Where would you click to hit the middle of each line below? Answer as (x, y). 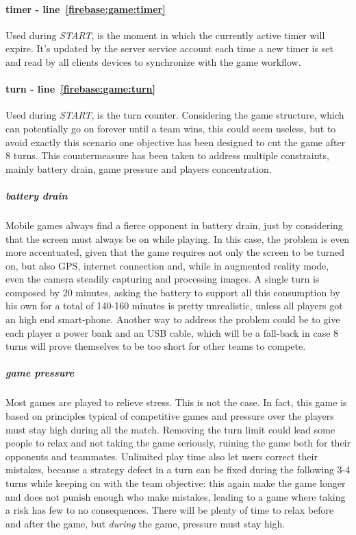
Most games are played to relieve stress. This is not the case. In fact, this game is (176, 402)
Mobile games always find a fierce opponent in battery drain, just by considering (174, 225)
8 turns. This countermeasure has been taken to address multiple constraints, (167, 155)
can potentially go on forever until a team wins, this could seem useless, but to (171, 128)
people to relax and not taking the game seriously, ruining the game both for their (178, 443)
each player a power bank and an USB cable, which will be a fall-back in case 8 (172, 332)
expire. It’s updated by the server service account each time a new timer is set (169, 48)
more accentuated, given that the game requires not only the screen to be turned (175, 252)
